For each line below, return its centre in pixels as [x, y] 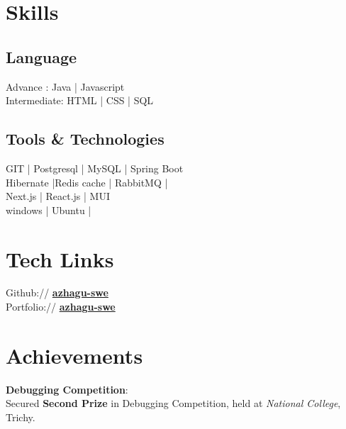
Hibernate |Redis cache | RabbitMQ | [87, 182]
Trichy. [21, 417]
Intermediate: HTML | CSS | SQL [80, 100]
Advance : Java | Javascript [65, 86]
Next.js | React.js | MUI [58, 196]
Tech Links [60, 258]
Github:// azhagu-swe [57, 292]
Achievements [74, 355]
